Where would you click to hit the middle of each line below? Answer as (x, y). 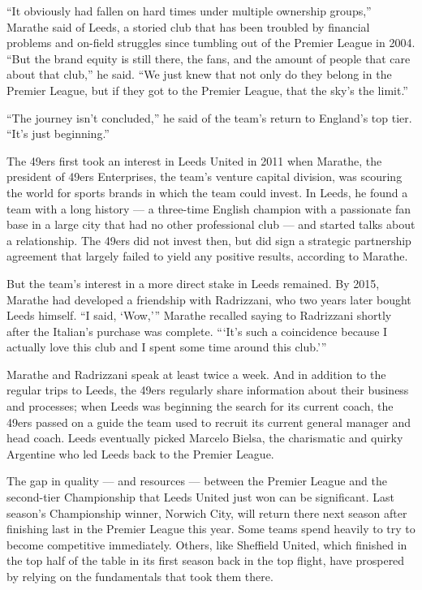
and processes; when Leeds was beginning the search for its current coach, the (200, 406)
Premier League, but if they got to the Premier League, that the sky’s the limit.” (207, 90)
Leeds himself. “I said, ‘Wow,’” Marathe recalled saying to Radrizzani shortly (199, 315)
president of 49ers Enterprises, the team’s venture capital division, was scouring (205, 177)
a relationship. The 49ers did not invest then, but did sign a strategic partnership (209, 240)
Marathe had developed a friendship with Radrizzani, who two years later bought (209, 299)
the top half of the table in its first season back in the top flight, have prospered (206, 560)
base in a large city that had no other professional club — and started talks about (211, 224)
